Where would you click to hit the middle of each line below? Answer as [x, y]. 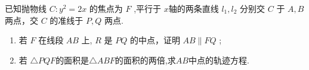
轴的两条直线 [194, 8]
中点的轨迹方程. [219, 60]
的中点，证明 [155, 40]
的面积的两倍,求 [145, 60]
